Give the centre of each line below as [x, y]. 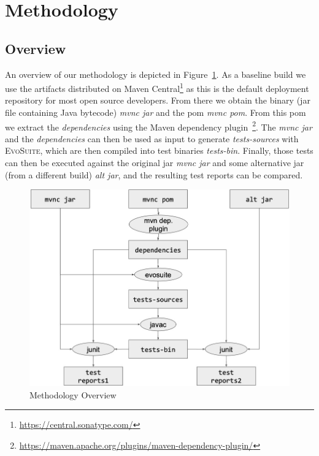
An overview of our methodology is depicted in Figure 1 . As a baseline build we [156, 74]
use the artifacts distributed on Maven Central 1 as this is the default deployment [157, 87]
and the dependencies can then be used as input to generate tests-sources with [152, 138]
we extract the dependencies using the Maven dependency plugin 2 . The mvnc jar [159, 126]
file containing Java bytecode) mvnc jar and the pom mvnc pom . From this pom [156, 112]
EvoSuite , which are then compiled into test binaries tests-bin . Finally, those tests [159, 150]
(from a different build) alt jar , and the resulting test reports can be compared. [154, 174]
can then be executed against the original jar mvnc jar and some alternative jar [155, 163]
